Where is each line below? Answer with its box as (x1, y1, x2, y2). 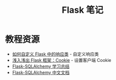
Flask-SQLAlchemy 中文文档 (12, 69, 70, 75)
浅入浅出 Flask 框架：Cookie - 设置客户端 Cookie (12, 57, 112, 63)
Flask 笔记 (61, 4, 104, 16)
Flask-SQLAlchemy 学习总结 (12, 63, 70, 69)
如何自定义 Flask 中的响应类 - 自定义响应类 (12, 51, 99, 57)
